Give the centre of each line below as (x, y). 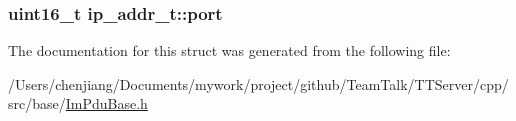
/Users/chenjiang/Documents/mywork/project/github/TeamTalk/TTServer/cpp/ (258, 83)
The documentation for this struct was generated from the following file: (229, 50)
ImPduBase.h (106, 103)
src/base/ (37, 103)
